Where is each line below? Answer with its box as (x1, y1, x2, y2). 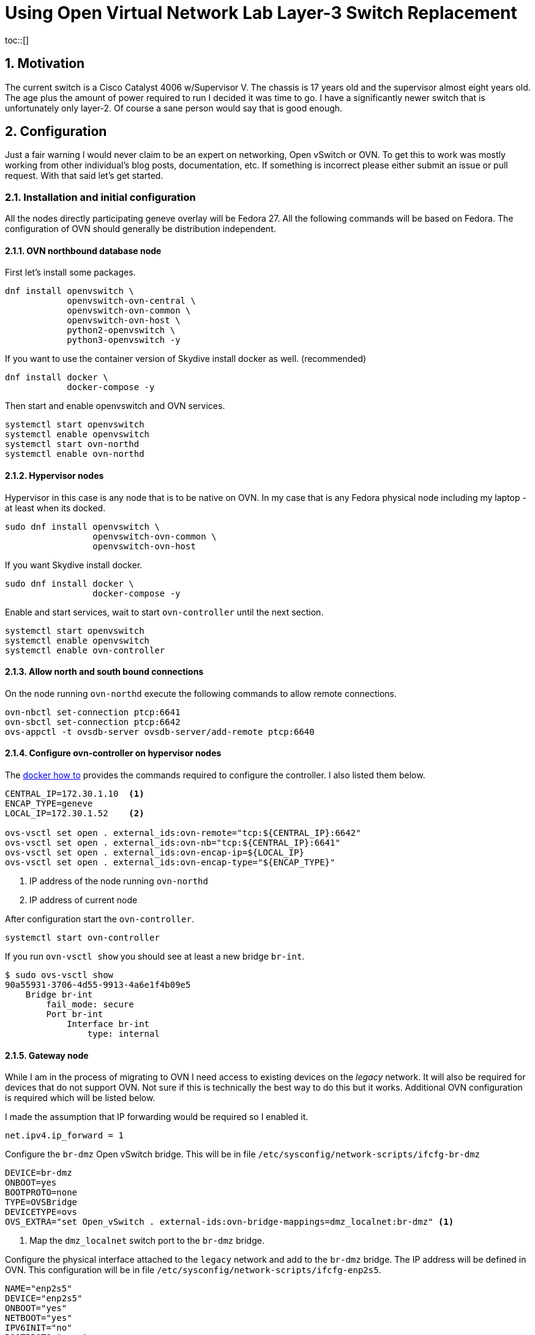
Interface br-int (67, 1019, 150, 1029)
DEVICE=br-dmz (5, 1168, 72, 1178)
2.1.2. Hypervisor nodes (5, 470, 104, 481)
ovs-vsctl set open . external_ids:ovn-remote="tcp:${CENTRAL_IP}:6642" (5, 828, 361, 838)
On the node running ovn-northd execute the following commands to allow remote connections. (5, 688, 397, 699)
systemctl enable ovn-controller (5, 645, 165, 655)
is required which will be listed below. (5, 1092, 155, 1104)
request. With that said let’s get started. (5, 170, 163, 181)
